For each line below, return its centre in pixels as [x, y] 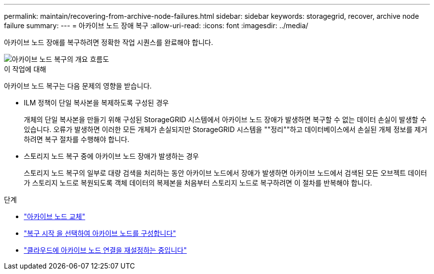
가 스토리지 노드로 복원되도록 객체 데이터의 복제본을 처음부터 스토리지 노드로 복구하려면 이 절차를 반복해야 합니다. [198, 183]
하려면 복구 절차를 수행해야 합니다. [77, 139]
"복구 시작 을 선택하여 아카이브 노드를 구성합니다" [100, 233]
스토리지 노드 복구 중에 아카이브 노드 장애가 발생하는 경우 [111, 156]
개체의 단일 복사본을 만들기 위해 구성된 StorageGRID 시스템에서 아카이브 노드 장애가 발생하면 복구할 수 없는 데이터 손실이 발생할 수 [225, 119]
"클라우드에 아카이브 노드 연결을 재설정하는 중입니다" [105, 250]
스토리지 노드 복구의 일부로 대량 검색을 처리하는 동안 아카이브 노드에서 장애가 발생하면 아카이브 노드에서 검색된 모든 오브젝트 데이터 [225, 173]
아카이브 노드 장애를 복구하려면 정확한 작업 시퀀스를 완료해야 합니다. [108, 42]
